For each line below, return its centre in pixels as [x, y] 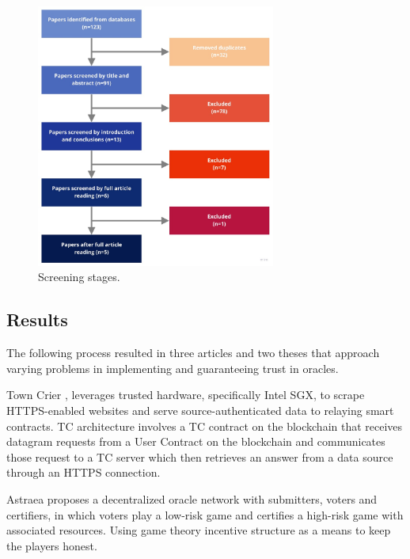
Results [37, 319]
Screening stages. [79, 277]
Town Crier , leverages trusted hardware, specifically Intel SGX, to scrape [186, 395]
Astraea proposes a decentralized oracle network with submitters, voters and [192, 498]
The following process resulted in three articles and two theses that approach [193, 353]
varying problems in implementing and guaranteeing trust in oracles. [173, 368]
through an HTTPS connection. [84, 472]
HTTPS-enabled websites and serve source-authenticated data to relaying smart [200, 411]
